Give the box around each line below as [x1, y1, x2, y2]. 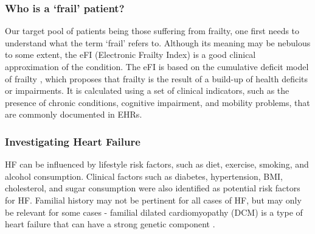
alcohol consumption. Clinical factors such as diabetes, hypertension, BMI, [5, 169, 283, 182]
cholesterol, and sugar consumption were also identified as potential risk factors [5, 182, 300, 194]
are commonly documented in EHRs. [5, 108, 142, 121]
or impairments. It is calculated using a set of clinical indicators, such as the [5, 84, 289, 97]
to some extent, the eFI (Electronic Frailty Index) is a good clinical [5, 48, 256, 61]
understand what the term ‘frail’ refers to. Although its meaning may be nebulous [5, 36, 311, 49]
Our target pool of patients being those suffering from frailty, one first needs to [5, 24, 300, 37]
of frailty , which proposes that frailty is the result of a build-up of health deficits [5, 72, 308, 85]
